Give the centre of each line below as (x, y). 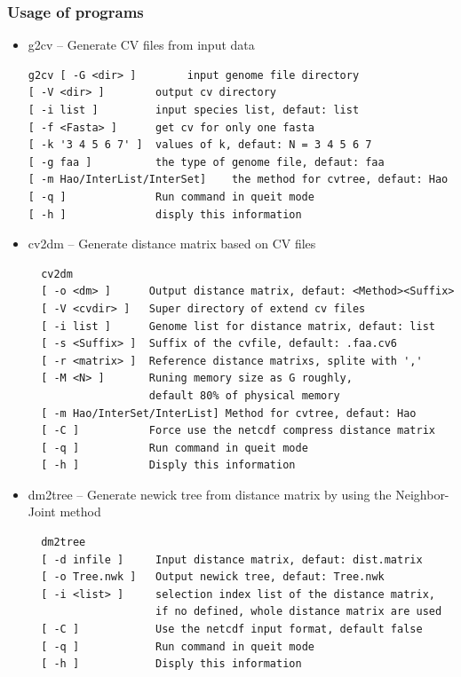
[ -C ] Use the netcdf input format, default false (232, 630)
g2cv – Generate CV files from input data (141, 45)
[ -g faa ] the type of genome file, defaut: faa (206, 162)
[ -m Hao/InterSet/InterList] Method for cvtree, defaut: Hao (229, 413)
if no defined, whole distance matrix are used (298, 612)
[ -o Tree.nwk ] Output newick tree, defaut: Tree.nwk (213, 577)
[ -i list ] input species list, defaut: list (194, 110)
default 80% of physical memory (244, 395)
